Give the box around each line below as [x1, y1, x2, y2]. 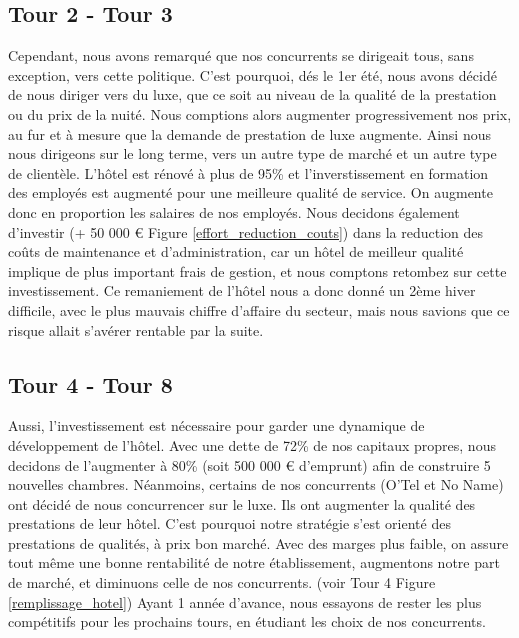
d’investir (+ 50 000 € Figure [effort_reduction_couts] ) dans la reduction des [8, 221, 484, 242]
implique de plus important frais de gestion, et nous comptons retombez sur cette [8, 260, 507, 281]
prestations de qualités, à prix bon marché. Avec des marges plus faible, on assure [8, 532, 509, 553]
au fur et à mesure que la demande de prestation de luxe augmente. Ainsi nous [8, 123, 492, 144]
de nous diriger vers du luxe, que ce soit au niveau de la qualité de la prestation [8, 84, 497, 105]
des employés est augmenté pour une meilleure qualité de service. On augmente [8, 182, 493, 203]
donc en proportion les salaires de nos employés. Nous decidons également [8, 201, 460, 222]
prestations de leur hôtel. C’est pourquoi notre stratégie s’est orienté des [8, 513, 451, 534]
